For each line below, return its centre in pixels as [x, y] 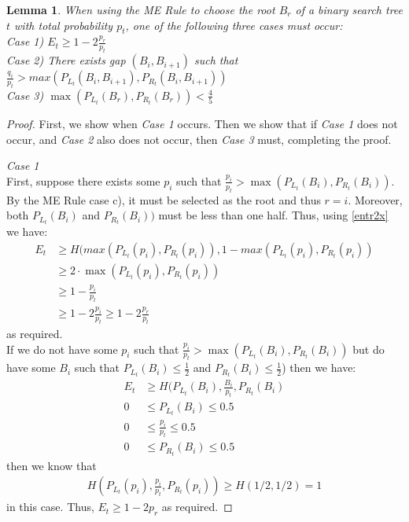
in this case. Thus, [50, 507]
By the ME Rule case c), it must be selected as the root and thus [164, 199]
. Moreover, [375, 199]
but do [368, 349]
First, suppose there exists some [83, 180]
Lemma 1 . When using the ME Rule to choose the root [141, 9]
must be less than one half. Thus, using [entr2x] [273, 215]
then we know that [52, 465]
